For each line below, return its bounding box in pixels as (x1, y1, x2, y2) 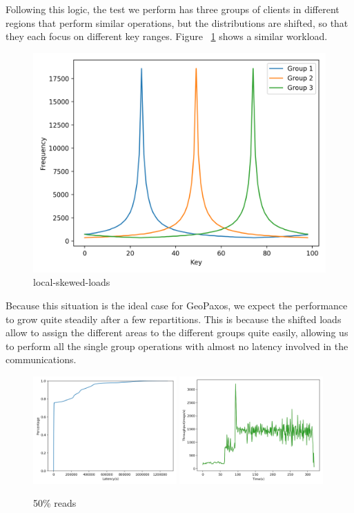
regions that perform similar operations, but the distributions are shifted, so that (6, 15, 348, 30)
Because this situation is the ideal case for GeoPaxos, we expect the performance (6, 298, 348, 312)
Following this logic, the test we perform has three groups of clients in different (6, 2, 340, 16)
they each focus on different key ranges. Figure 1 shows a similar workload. (6, 29, 328, 43)
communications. (6, 352, 77, 367)
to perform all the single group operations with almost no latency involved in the (6, 338, 348, 353)
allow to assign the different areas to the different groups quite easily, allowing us (6, 325, 348, 340)
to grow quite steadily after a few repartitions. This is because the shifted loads (6, 311, 342, 326)
